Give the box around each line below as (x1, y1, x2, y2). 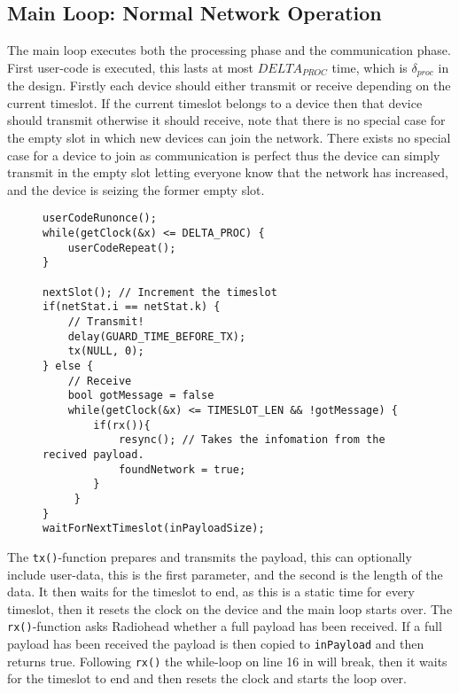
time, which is (331, 58, 408, 76)
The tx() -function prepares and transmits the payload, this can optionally (7, 547, 412, 565)
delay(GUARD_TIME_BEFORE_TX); (67, 330, 246, 343)
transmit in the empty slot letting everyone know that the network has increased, (7, 163, 448, 182)
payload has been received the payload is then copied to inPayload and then (7, 634, 424, 652)
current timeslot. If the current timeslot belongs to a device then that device (7, 93, 423, 112)
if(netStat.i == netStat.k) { (43, 300, 221, 314)
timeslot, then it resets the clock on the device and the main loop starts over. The (7, 599, 453, 618)
